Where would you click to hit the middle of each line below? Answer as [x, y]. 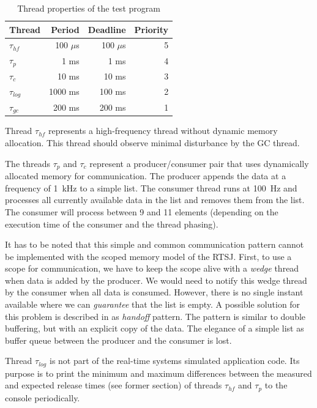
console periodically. [43, 397]
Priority [151, 29]
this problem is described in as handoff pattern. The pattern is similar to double [155, 316]
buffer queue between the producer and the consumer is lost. [118, 340]
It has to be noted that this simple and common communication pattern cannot [155, 244]
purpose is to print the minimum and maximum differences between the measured [158, 373]
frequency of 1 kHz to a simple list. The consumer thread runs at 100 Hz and [151, 187]
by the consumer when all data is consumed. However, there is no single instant [154, 292]
